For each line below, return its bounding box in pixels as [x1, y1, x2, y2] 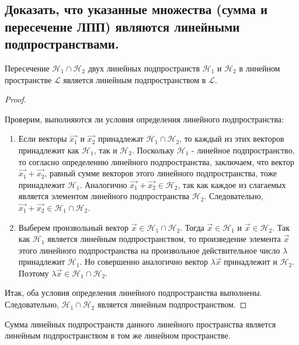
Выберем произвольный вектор [18, 221, 128, 233]
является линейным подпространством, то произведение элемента [47, 233, 281, 245]
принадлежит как [18, 144, 79, 156]
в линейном [239, 62, 280, 74]
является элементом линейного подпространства [18, 190, 190, 202]
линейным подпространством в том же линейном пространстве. [5, 329, 231, 341]
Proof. [5, 93, 26, 105]
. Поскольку [131, 144, 175, 156]
